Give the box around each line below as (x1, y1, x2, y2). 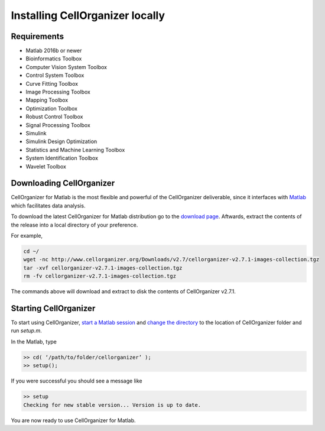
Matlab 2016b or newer (25, 47, 82, 54)
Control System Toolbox (25, 72, 84, 79)
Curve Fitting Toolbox (25, 80, 79, 87)
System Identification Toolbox (25, 154, 99, 162)
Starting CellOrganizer (11, 303, 96, 313)
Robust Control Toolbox (25, 113, 83, 121)
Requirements (11, 31, 64, 41)
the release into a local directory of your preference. (11, 221, 138, 228)
